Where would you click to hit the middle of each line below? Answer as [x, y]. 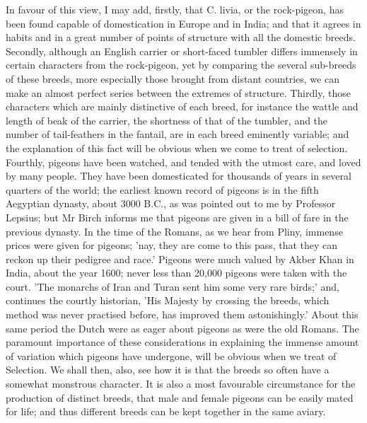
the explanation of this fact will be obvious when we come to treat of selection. [177, 147]
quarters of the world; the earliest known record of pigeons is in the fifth [162, 189]
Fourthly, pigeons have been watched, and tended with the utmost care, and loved [183, 162]
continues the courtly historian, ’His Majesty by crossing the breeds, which [168, 300]
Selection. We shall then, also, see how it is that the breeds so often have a [168, 370]
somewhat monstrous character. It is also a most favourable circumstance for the [181, 384]
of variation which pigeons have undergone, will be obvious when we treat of [171, 355]
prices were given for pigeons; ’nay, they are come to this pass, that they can [172, 245]
